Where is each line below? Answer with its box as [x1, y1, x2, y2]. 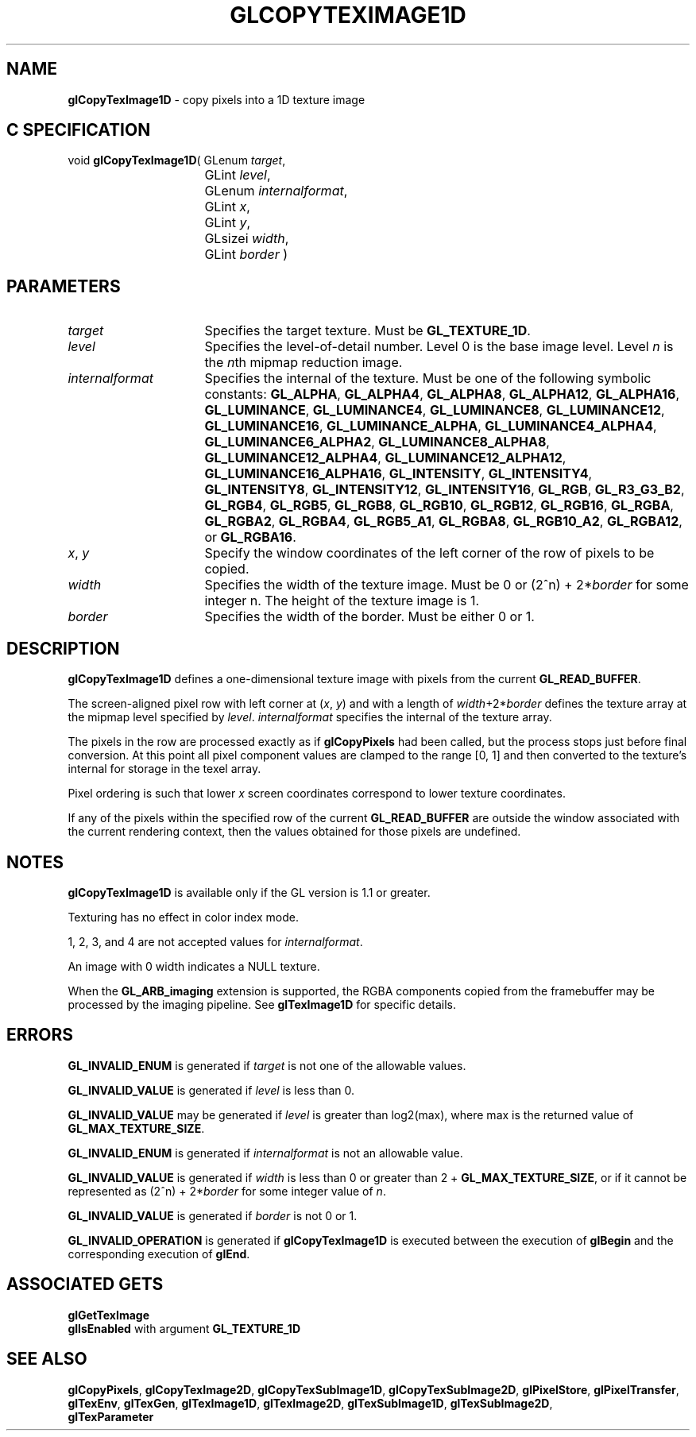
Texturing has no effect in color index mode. [68, 910, 299, 924]
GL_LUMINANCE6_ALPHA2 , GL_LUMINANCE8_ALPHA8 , [204, 434, 550, 450]
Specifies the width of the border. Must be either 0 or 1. [204, 608, 535, 625]
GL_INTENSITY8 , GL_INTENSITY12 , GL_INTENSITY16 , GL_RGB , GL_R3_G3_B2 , [204, 481, 685, 498]
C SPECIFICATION [6, 120, 151, 141]
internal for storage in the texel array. [68, 762, 261, 776]
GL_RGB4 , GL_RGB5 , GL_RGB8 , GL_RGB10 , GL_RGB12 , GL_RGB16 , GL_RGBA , [204, 497, 674, 514]
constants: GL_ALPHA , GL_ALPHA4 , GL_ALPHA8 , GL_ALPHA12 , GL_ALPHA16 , [204, 386, 679, 403]
